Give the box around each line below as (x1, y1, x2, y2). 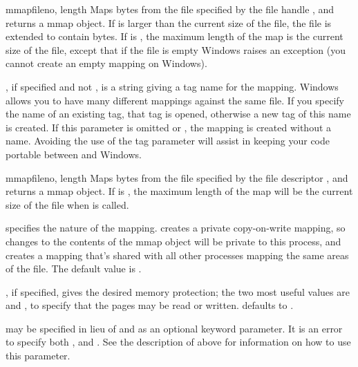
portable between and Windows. (6, 147, 142, 161)
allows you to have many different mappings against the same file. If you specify (6, 93, 344, 107)
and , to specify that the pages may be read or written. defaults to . (6, 298, 294, 312)
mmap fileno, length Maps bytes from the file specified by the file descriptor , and (6, 170, 348, 185)
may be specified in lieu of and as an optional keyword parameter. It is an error (6, 321, 343, 335)
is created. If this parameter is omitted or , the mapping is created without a (6, 120, 332, 134)
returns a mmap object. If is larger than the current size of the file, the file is (6, 15, 332, 30)
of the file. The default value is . (6, 261, 142, 276)
